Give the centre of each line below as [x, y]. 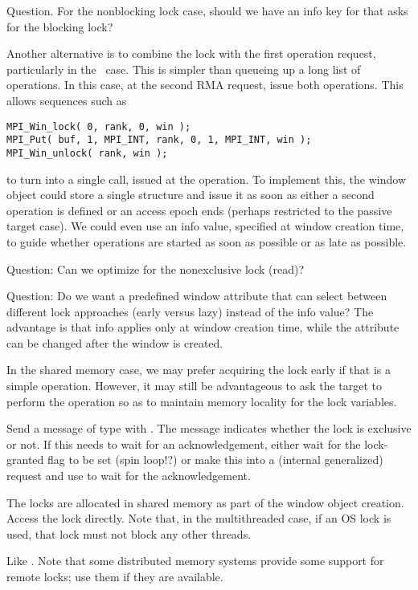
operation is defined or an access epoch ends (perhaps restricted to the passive [199, 210]
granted [25, 460]
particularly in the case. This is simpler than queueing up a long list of [184, 69]
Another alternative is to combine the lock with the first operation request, [191, 53]
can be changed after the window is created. [115, 342]
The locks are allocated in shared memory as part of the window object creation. [205, 502]
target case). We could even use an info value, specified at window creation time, [205, 226]
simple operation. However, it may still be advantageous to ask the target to [195, 386]
